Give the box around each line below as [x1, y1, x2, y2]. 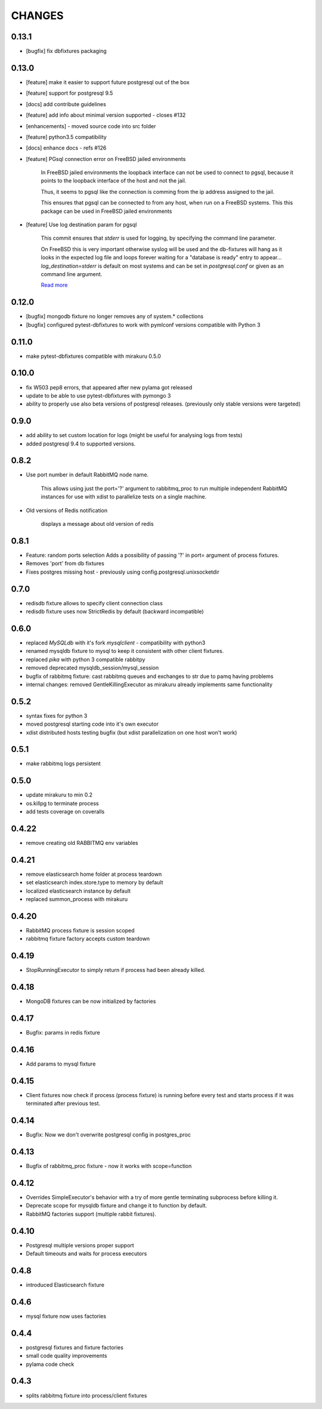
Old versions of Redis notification [26, 507, 108, 514]
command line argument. [41, 271, 103, 277]
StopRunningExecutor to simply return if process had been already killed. [26, 967, 206, 974]
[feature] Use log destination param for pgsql [26, 221, 137, 228]
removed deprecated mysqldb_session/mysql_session [26, 664, 159, 671]
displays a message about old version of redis [41, 521, 154, 528]
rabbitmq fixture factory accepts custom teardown [26, 935, 150, 942]
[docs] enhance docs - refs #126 [26, 144, 107, 151]
